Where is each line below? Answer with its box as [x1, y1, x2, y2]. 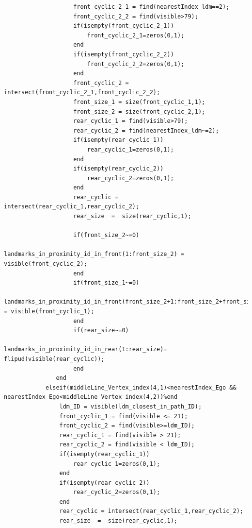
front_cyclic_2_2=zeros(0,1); [87, 60, 185, 68]
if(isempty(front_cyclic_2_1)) [73, 22, 174, 30]
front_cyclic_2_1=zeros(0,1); [87, 32, 185, 39]
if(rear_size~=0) [73, 327, 129, 334]
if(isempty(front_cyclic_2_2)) [73, 51, 174, 58]
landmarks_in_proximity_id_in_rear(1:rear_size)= [4, 346, 167, 353]
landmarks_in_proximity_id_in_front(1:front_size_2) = [4, 251, 185, 258]
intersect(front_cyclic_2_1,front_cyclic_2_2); [4, 89, 160, 96]
